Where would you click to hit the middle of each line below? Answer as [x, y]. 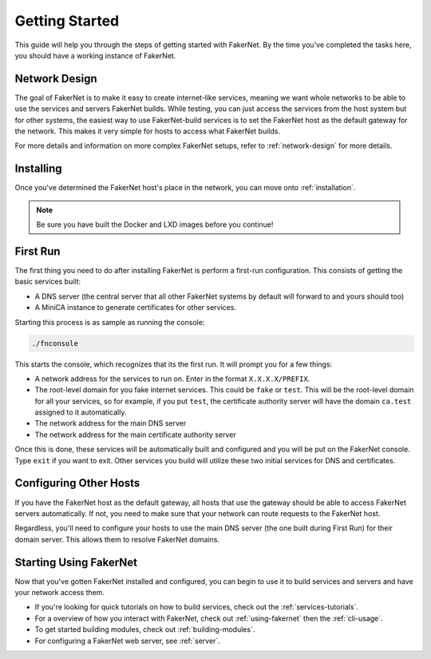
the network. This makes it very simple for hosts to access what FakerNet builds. [148, 131]
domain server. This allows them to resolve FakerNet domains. [117, 539]
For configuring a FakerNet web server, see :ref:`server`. [128, 641]
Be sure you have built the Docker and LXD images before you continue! [155, 224]
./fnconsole [55, 343]
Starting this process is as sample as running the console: [110, 322]
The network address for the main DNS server [111, 423]
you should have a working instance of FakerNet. [95, 55]
